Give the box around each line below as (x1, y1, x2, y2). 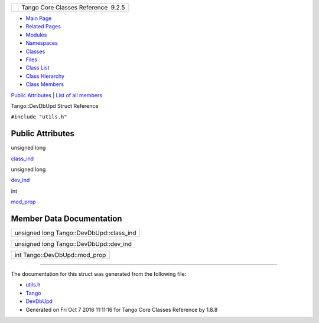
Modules (25, 31, 47, 38)
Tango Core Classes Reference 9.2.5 (21, 4, 125, 11)
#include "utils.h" (11, 114, 67, 120)
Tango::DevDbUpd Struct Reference (11, 102, 99, 109)
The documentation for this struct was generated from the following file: (11, 271, 187, 278)
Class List (25, 64, 50, 71)
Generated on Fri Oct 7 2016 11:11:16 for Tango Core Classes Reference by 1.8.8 (25, 306, 218, 313)
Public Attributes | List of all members (11, 91, 103, 98)
